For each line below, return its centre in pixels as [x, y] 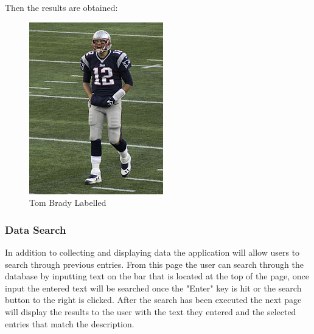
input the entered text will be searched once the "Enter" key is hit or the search [153, 288]
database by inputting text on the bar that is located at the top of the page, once [157, 276]
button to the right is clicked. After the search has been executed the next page [153, 300]
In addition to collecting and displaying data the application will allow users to [152, 252]
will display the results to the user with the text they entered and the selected [151, 311]
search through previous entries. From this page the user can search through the [154, 264]
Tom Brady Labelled [68, 203]
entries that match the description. [70, 323]
